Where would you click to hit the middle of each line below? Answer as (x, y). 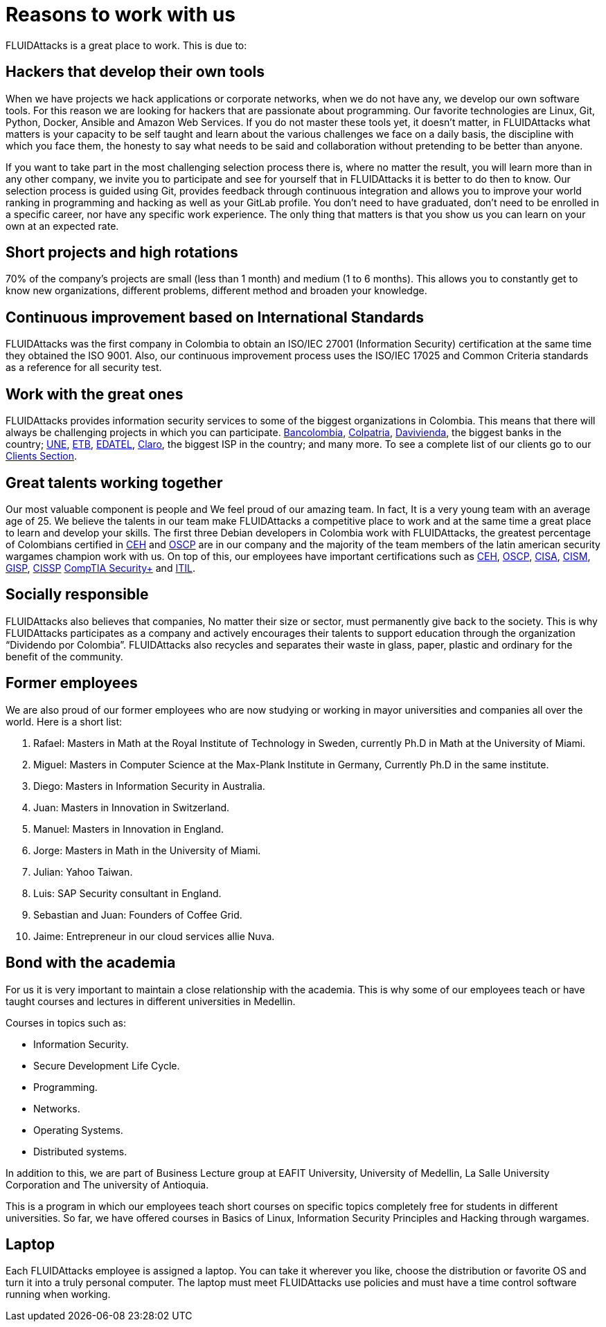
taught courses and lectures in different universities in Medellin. (151, 1001)
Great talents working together (114, 482)
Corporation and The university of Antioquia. (107, 1184)
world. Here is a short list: (64, 721)
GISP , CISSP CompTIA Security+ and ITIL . (100, 568)
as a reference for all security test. (84, 368)
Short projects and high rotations (122, 253)
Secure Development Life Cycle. (107, 1065)
